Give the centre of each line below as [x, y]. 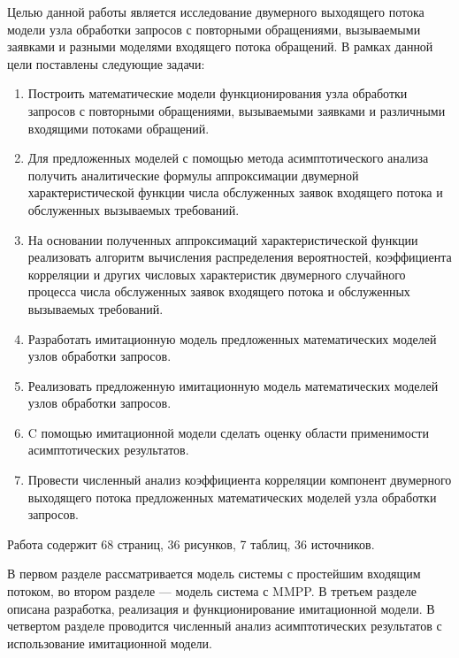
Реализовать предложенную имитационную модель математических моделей [233, 385]
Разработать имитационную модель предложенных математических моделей [232, 338]
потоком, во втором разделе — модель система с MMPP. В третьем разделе [212, 591]
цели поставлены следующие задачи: [106, 63]
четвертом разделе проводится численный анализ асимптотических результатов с [225, 626]
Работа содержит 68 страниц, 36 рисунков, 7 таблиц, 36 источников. [191, 543]
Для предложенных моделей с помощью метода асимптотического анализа [228, 158]
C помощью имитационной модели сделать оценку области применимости [228, 432]
